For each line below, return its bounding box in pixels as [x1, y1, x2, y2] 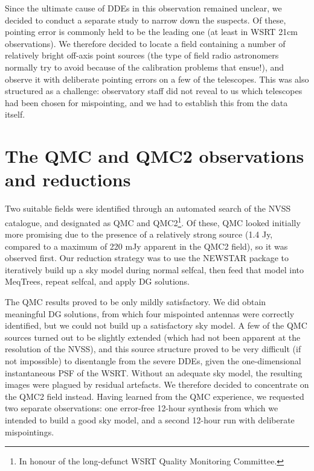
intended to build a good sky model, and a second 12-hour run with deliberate [5, 414, 295, 426]
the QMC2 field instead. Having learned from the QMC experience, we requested [5, 390, 304, 402]
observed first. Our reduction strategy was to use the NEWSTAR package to [5, 251, 289, 264]
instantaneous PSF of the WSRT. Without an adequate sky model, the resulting [5, 366, 303, 379]
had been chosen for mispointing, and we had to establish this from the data [5, 96, 288, 109]
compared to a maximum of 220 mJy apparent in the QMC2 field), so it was [5, 239, 288, 252]
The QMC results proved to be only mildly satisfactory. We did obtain [5, 296, 266, 308]
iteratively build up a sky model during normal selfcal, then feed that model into [5, 263, 304, 276]
